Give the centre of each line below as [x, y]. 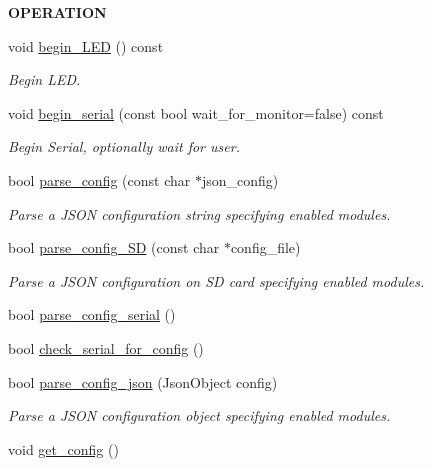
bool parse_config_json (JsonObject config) [143, 381]
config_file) [265, 247]
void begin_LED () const [86, 45]
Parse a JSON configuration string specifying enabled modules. [199, 213]
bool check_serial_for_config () [106, 347]
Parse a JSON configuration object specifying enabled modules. [199, 415]
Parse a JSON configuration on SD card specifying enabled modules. [216, 280]
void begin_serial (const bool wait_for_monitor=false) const [196, 112]
